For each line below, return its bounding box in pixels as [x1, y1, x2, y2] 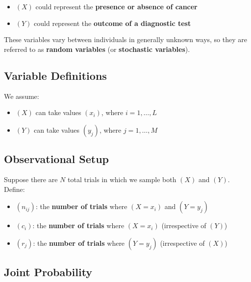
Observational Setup [4, 151, 109, 166]
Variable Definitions [4, 68, 107, 83]
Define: [4, 184, 25, 194]
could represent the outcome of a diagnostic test [34, 18, 191, 28]
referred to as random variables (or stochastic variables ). [4, 44, 190, 54]
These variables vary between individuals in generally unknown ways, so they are [4, 34, 247, 45]
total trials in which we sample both [68, 174, 176, 184]
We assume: [4, 91, 39, 101]
